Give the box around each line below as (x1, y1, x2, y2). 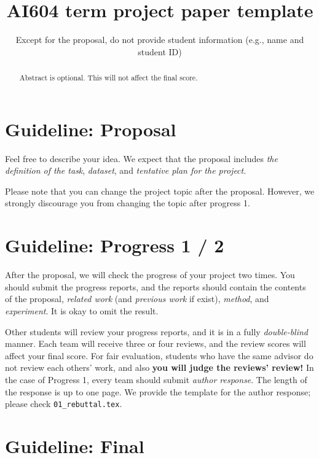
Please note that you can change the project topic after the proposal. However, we (5, 184, 315, 197)
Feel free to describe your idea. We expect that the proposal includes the (5, 152, 278, 165)
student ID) (138, 45, 182, 58)
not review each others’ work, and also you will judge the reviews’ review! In (5, 361, 314, 374)
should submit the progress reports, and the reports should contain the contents (5, 280, 306, 293)
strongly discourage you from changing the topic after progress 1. (5, 196, 250, 209)
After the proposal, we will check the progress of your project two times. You (5, 268, 295, 281)
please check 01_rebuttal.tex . (5, 397, 122, 410)
